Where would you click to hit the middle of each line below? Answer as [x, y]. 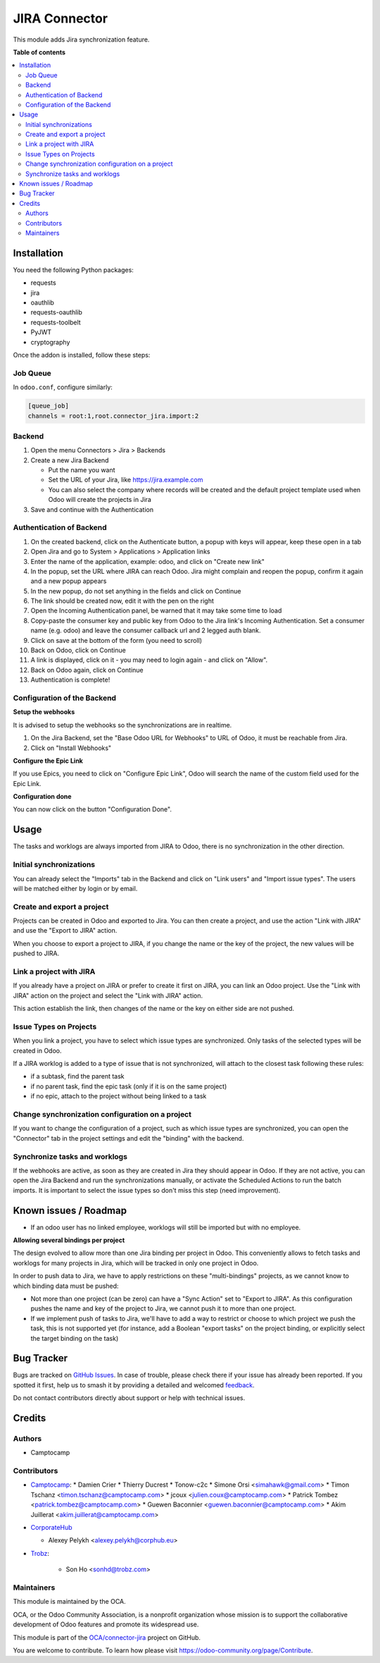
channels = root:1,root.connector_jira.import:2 [113, 416]
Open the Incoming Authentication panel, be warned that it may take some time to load [156, 610]
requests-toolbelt [56, 322]
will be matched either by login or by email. [75, 888]
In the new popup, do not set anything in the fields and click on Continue [136, 591]
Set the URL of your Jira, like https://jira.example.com [126, 480]
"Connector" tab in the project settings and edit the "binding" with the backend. [128, 1138]
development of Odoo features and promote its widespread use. [106, 1624]
